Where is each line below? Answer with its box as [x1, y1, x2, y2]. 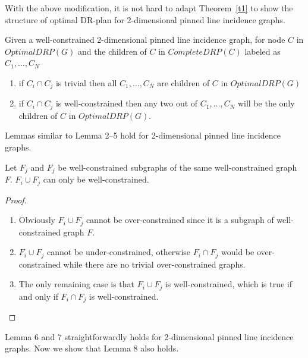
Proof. [5, 193, 27, 206]
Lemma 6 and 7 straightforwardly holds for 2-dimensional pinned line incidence [5, 330, 294, 343]
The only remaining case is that [18, 278, 135, 290]
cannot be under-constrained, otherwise [47, 246, 191, 258]
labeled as [244, 45, 281, 57]
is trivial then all [55, 76, 117, 89]
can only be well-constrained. [43, 173, 149, 186]
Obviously [18, 213, 55, 226]
